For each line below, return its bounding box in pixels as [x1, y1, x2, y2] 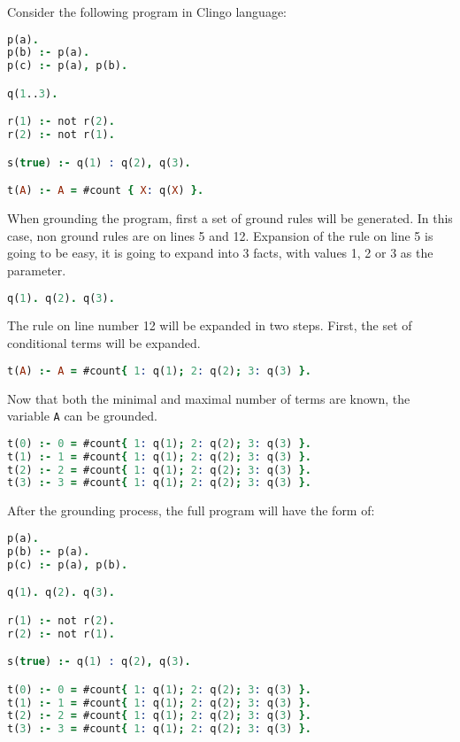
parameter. [7, 261, 66, 279]
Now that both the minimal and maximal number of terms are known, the [7, 389, 410, 407]
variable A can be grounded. [7, 406, 157, 425]
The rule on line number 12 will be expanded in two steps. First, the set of [7, 316, 412, 335]
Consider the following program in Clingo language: [7, 3, 287, 20]
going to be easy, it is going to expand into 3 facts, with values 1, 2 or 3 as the [7, 243, 433, 262]
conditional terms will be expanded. [7, 334, 201, 352]
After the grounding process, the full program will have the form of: [7, 501, 375, 520]
